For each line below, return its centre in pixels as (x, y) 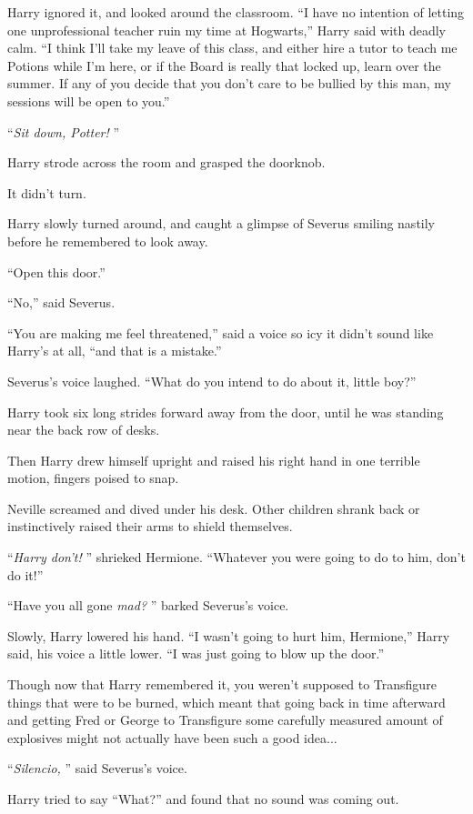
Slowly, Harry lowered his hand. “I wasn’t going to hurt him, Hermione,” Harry (229, 635)
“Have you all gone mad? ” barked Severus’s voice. (148, 605)
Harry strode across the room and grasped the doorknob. (166, 162)
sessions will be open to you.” (89, 100)
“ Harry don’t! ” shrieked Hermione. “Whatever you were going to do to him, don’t (236, 557)
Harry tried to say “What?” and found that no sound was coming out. (203, 799)
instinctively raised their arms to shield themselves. (150, 526)
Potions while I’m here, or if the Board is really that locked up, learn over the (224, 65)
